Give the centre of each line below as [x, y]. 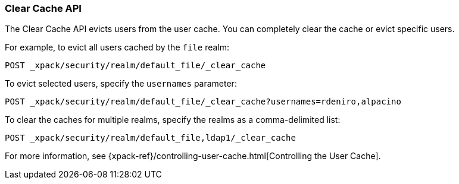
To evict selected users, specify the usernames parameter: [121, 84]
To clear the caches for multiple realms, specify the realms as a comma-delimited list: [173, 120]
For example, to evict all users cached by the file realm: [117, 47]
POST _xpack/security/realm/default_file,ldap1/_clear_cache [150, 138]
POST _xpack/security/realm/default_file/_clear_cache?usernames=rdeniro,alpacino [203, 102]
